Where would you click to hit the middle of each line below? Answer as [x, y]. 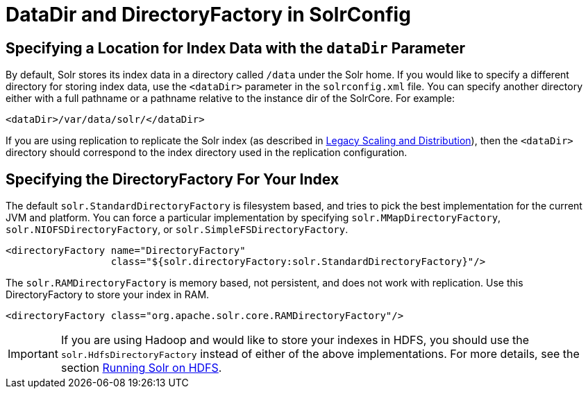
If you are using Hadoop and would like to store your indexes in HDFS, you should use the [295, 340]
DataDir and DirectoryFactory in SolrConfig [208, 15]
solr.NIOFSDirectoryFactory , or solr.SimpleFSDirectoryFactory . [177, 230]
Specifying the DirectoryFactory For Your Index [173, 179]
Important [33, 354]
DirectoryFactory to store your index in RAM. [108, 295]
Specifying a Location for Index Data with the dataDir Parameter [235, 48]
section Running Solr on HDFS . [141, 368]
